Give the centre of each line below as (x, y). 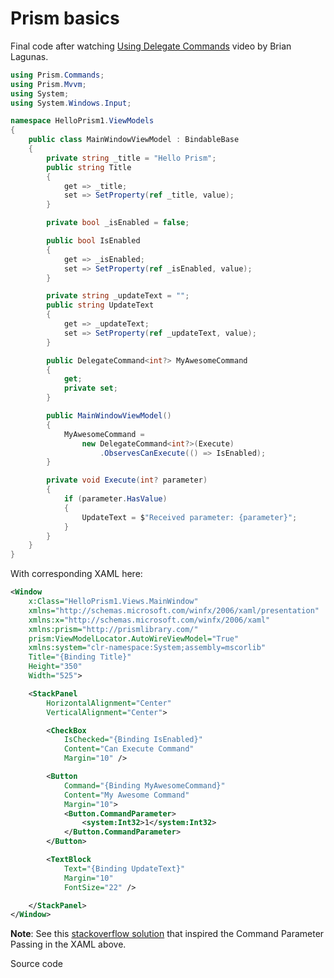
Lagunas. (29, 56)
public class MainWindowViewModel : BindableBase (134, 140)
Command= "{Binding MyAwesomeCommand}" (144, 785)
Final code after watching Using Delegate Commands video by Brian (151, 46)
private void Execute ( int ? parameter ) (127, 480)
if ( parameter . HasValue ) (115, 499)
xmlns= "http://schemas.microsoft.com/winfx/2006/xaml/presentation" (174, 610)
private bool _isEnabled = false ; (118, 223)
